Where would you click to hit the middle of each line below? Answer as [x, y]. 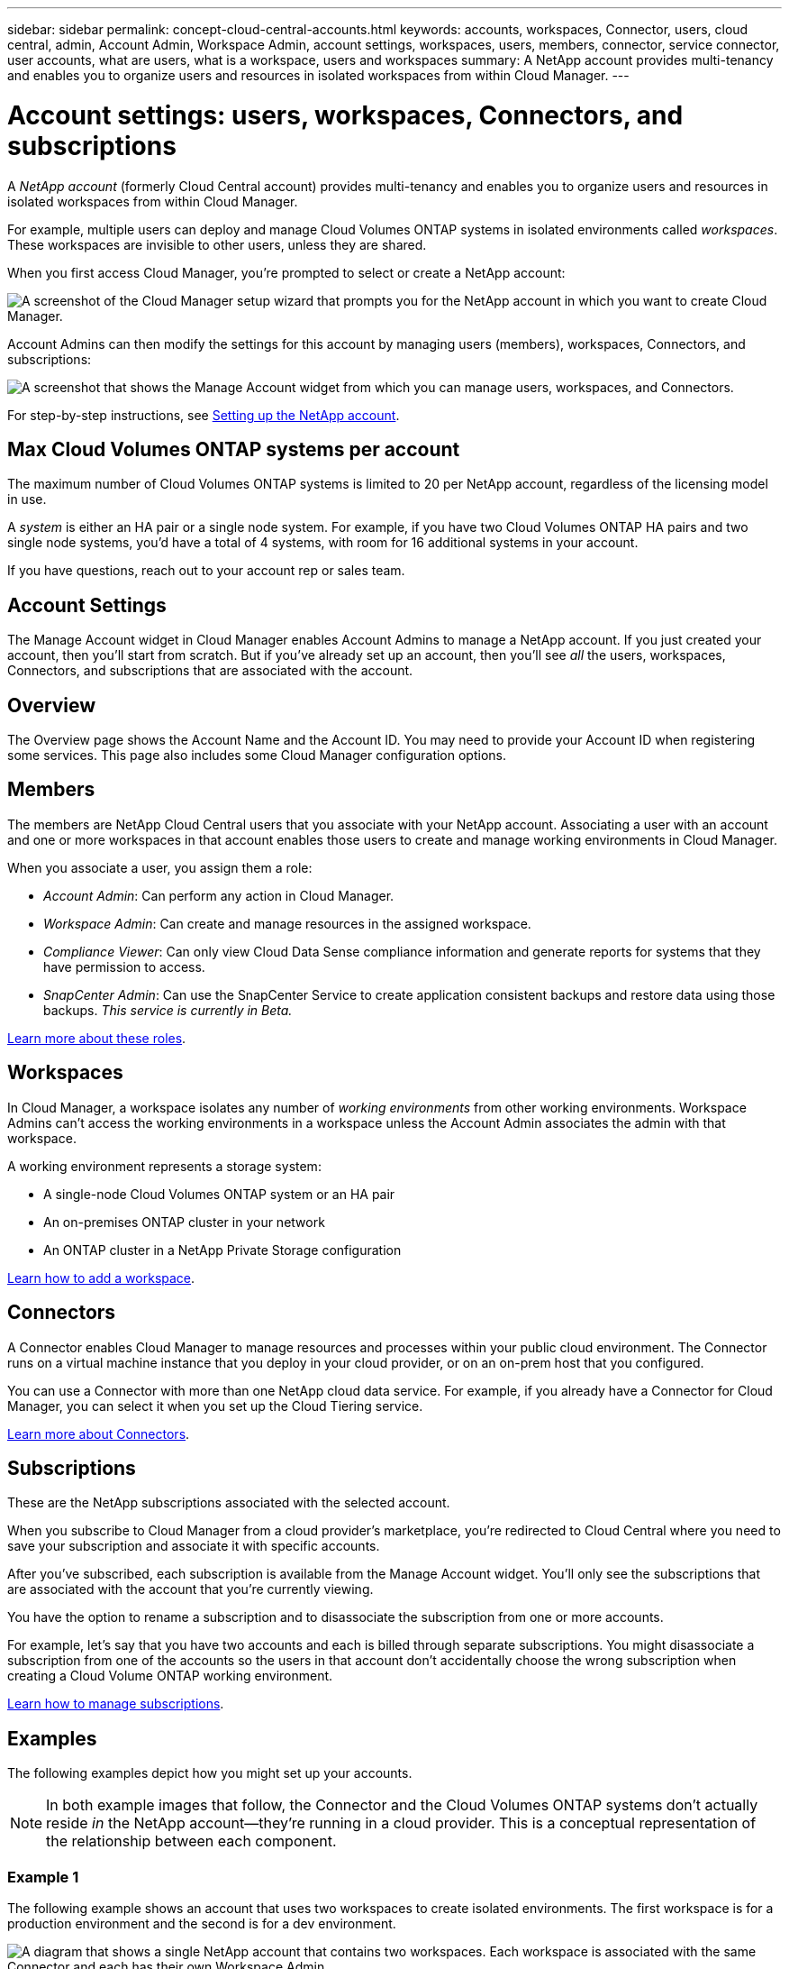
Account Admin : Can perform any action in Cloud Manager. [219, 895]
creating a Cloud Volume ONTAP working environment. [170, 1676]
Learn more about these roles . [97, 1038]
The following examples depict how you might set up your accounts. [210, 1773]
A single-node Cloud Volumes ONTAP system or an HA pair [219, 1194]
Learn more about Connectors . [99, 1433]
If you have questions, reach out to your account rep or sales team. [206, 571]
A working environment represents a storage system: [164, 1166]
